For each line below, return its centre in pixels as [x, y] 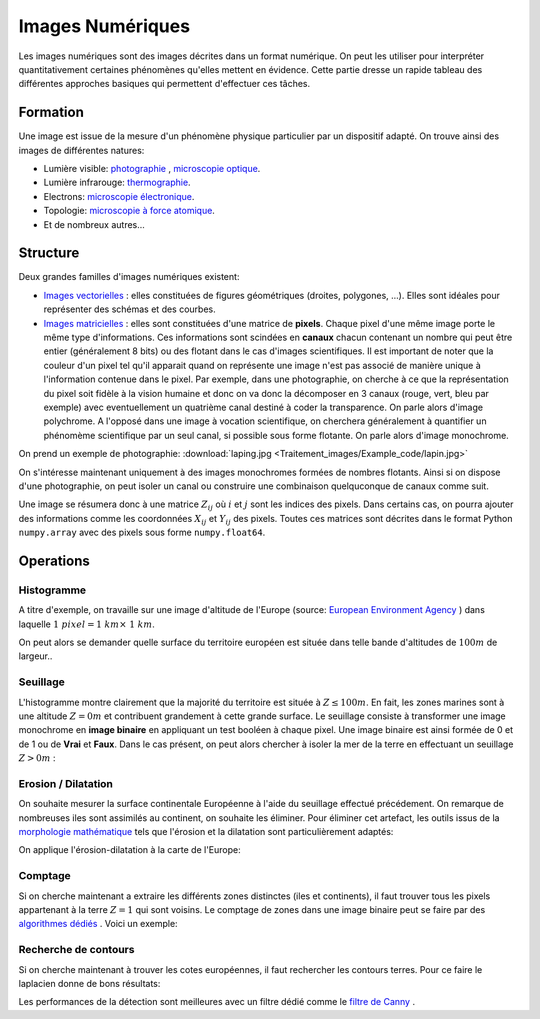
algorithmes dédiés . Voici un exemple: [98, 924]
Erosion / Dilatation [66, 783]
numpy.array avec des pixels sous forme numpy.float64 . [142, 532]
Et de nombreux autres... [94, 224]
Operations [54, 560]
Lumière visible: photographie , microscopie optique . [152, 169]
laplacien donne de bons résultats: [89, 983]
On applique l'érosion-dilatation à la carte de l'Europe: [129, 850]
